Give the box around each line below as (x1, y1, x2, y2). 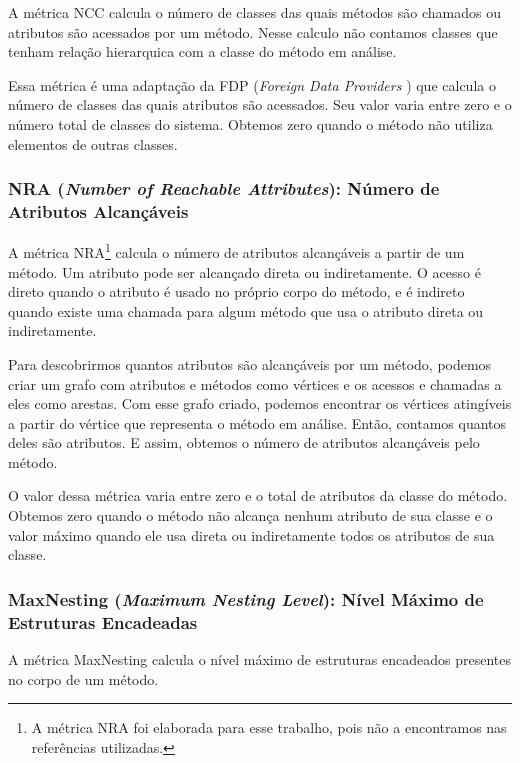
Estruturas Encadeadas (8, 609, 198, 634)
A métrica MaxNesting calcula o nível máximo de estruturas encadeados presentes (8, 649, 512, 669)
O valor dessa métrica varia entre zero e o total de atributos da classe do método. (8, 485, 508, 506)
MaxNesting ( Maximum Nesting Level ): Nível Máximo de (8, 586, 484, 611)
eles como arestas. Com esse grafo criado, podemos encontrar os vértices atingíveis (8, 393, 512, 414)
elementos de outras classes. (8, 133, 178, 154)
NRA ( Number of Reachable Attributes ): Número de (8, 176, 440, 201)
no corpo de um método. (8, 668, 159, 689)
